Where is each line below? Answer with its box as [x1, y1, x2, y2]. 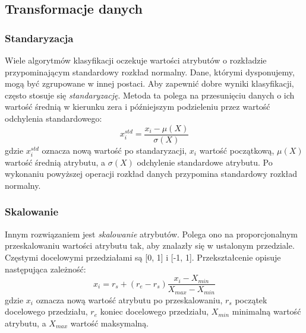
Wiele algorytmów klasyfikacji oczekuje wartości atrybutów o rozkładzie [5, 54, 267, 66]
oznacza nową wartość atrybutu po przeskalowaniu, [36, 293, 223, 306]
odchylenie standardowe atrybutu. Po [137, 156, 273, 168]
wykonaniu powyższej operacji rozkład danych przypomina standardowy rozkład [5, 167, 298, 180]
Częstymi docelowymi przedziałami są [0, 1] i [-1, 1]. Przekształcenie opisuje [5, 250, 281, 263]
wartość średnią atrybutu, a [5, 156, 106, 168]
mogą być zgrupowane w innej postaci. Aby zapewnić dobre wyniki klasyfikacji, [5, 77, 294, 90]
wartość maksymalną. [70, 316, 149, 329]
